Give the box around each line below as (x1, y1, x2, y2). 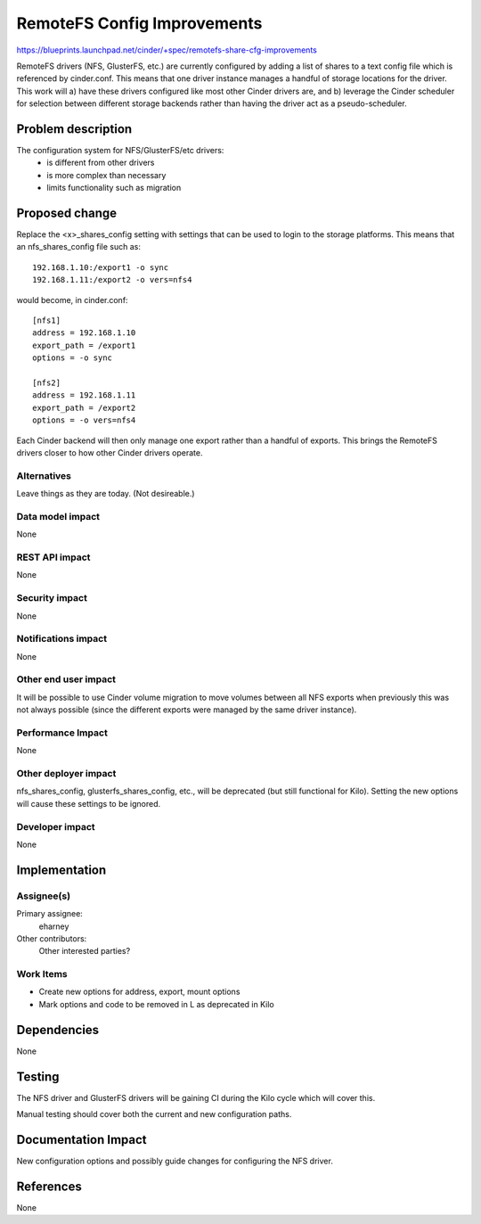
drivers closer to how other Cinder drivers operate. (16, 447, 203, 458)
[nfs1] (32, 316, 61, 325)
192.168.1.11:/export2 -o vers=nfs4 (32, 275, 192, 285)
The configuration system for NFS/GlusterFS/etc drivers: (16, 145, 224, 156)
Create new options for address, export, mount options (38, 986, 240, 998)
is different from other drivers (46, 157, 155, 168)
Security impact (16, 592, 88, 604)
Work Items (16, 968, 68, 981)
